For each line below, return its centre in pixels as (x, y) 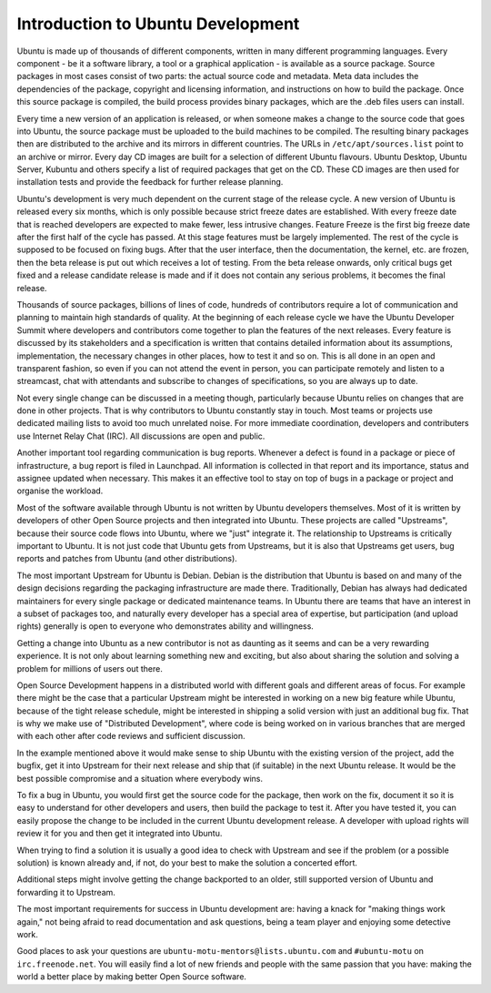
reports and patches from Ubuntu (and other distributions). (127, 559)
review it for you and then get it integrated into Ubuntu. (120, 834)
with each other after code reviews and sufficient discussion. (131, 736)
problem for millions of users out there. (90, 668)
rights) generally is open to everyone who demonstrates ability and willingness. (165, 626)
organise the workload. (60, 491)
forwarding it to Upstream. (66, 892)
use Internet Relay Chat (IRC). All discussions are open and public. (141, 436)
